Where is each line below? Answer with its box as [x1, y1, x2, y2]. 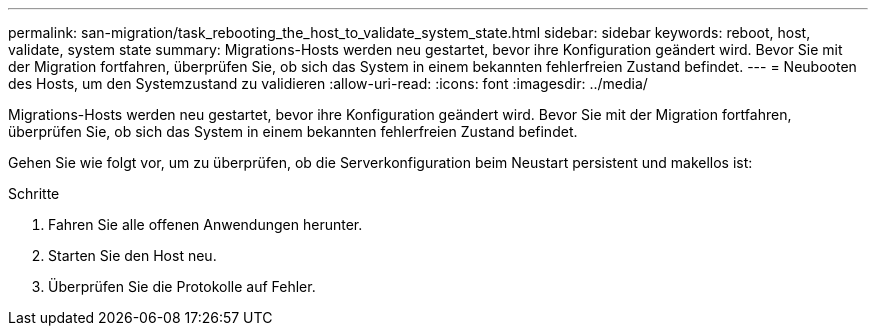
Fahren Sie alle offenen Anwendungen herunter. [48, 216, 363, 233]
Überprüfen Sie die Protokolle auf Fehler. [48, 278, 316, 295]
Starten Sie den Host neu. [48, 247, 217, 264]
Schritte [8, 185, 60, 202]
